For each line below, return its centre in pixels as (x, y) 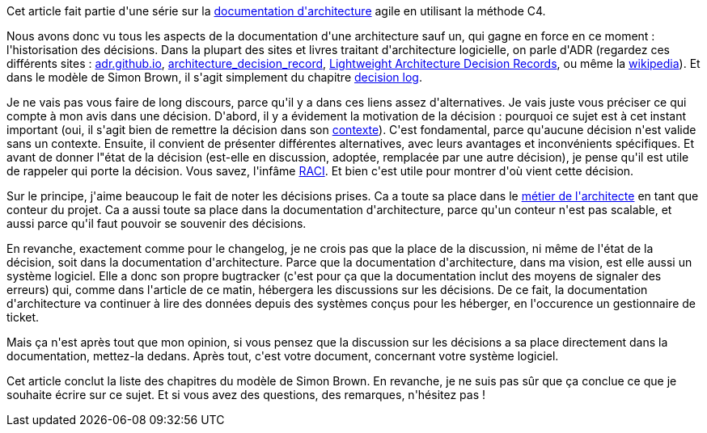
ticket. (23, 317)
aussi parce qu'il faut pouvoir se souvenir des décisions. (157, 223)
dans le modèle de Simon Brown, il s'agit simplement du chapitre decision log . (214, 77)
